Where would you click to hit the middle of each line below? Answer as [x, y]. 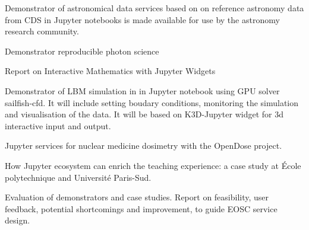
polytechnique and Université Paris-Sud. [78, 177]
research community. [42, 31]
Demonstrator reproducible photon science [82, 51]
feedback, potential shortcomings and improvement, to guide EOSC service [141, 208]
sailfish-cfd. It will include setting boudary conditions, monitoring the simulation [152, 102]
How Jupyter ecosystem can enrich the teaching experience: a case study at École [153, 165]
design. [18, 220]
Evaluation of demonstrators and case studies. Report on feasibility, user [137, 197]
